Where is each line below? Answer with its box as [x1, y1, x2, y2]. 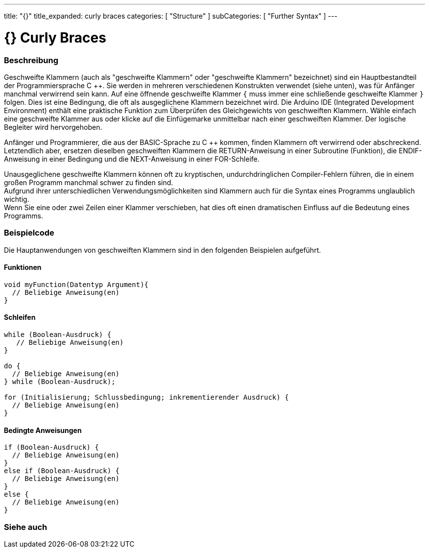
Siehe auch [4, 522, 48, 532]
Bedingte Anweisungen [4, 426, 82, 434]
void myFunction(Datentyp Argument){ [4, 280, 149, 288]
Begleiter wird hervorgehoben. [4, 122, 102, 131]
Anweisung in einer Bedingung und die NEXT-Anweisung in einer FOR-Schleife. [4, 154, 260, 163]
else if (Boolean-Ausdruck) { [4, 467, 120, 475]
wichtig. [4, 194, 29, 203]
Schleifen [4, 313, 36, 322]
